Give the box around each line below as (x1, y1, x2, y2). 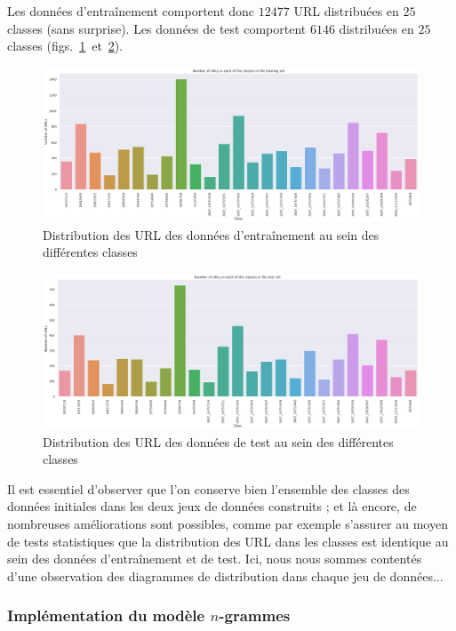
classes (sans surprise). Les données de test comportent (7, 19, 307, 37)
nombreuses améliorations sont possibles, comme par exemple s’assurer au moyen (7, 514, 448, 532)
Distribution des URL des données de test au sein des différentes (43, 432, 394, 451)
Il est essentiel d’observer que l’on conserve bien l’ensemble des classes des (7, 479, 410, 498)
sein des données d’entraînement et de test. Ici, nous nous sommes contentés (7, 549, 422, 568)
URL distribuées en (293, 2, 399, 20)
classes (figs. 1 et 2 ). (7, 36, 124, 55)
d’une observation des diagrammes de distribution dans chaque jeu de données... (7, 566, 444, 585)
